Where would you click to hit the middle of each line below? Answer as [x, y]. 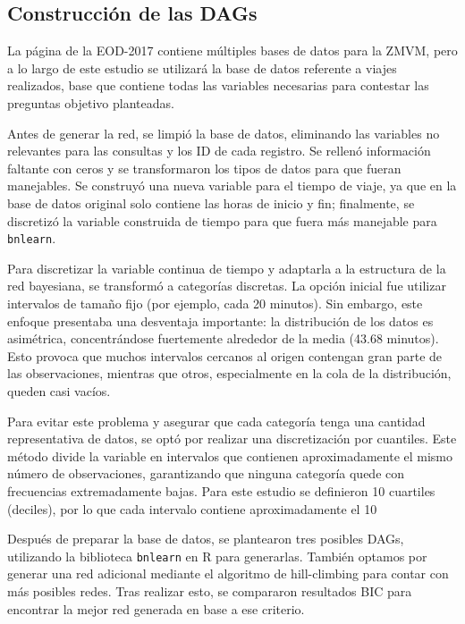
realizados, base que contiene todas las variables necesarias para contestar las [218, 85]
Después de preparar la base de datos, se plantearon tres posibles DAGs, [206, 539]
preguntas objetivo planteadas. [91, 102]
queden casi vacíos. [59, 390]
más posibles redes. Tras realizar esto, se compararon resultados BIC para [210, 590]
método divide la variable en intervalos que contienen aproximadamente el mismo [230, 455]
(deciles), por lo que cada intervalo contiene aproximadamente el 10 [192, 508]
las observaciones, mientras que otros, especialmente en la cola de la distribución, [229, 373]
